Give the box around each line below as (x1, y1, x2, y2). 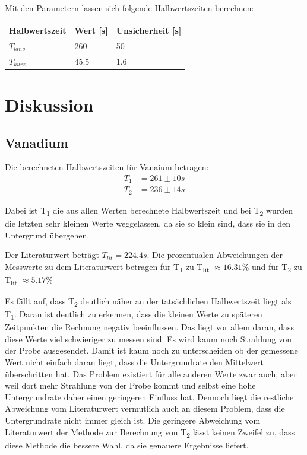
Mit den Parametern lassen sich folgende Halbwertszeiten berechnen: (5, 2, 254, 14)
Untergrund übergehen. (5, 228, 90, 241)
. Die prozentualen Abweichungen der (147, 249, 283, 261)
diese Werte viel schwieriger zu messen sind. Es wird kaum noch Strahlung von (5, 332, 292, 345)
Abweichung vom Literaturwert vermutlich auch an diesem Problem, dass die (5, 402, 285, 415)
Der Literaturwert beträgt (5, 249, 99, 261)
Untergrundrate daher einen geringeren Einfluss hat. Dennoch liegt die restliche (5, 390, 294, 403)
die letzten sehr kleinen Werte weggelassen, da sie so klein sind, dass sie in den (5, 217, 290, 229)
